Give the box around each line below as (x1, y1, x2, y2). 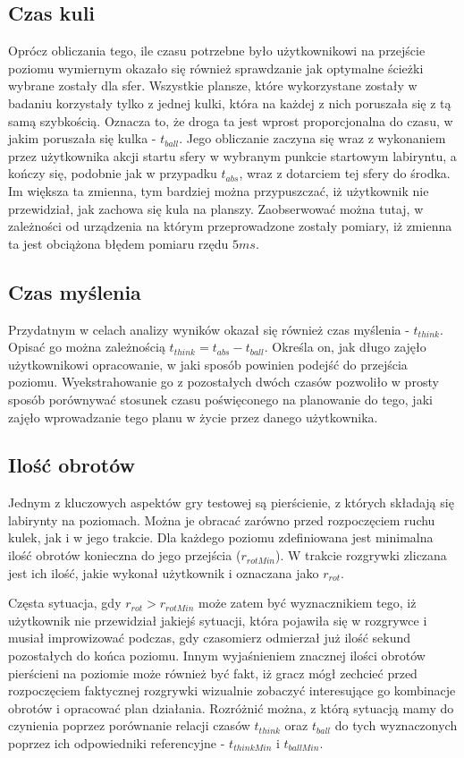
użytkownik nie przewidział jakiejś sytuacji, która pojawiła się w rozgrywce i (8, 610, 427, 629)
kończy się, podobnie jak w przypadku (8, 164, 217, 183)
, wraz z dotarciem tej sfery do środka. (239, 164, 451, 183)
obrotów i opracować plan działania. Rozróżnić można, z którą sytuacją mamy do (8, 698, 454, 717)
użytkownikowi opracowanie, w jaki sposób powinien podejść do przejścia (8, 354, 408, 373)
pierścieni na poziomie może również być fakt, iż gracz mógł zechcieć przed (8, 663, 418, 682)
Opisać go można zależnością (8, 337, 165, 356)
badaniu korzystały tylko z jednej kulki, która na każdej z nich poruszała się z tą (8, 93, 451, 112)
